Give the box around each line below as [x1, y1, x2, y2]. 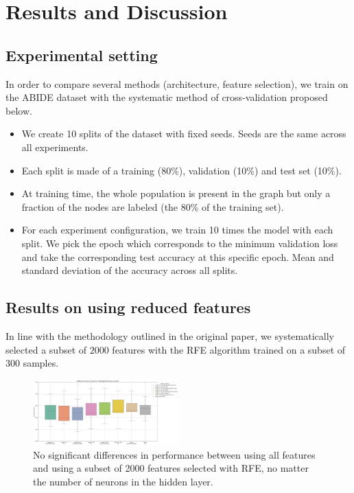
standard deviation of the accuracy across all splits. [21, 263, 238, 277]
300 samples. [5, 356, 59, 370]
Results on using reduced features [5, 297, 251, 318]
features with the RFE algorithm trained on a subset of [112, 342, 346, 356]
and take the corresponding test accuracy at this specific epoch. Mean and [21, 249, 334, 264]
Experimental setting [5, 44, 158, 65]
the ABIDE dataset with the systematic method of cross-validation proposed [5, 90, 328, 104]
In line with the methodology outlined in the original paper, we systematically [5, 328, 334, 343]
